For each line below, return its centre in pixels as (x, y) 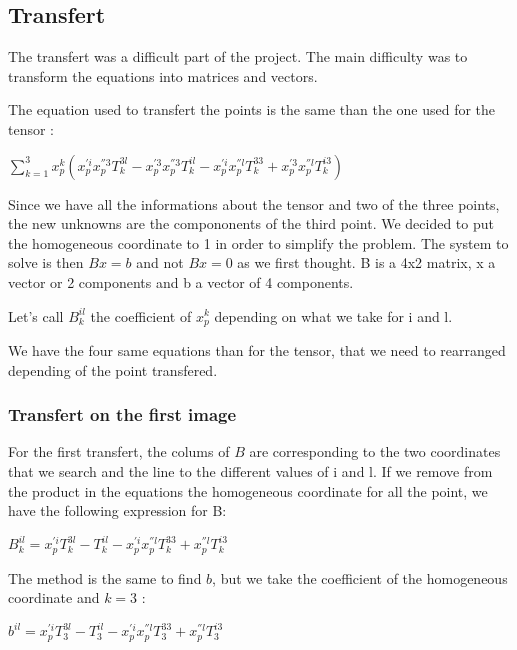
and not (160, 262)
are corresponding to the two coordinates (375, 451)
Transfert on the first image (122, 414)
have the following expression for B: (117, 510)
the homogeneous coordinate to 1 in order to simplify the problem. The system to (258, 242)
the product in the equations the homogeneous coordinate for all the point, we (248, 490)
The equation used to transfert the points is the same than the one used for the (252, 109)
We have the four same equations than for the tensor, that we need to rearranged (257, 350)
